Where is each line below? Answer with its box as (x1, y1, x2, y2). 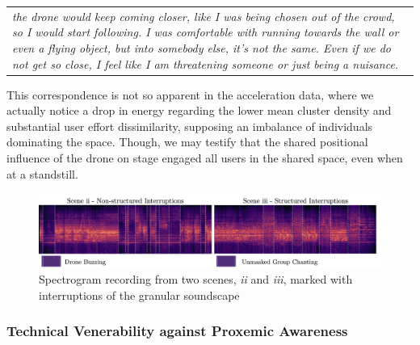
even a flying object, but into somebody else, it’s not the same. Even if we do (12, 39, 391, 56)
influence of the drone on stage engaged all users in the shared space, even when (6, 149, 403, 166)
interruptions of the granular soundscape (39, 286, 240, 303)
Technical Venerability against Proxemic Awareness (6, 321, 348, 341)
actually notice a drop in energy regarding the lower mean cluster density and (6, 102, 392, 119)
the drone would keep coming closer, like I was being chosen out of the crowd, (12, 7, 395, 24)
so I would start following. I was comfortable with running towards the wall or (12, 23, 399, 40)
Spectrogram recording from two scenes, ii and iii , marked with (39, 271, 353, 288)
